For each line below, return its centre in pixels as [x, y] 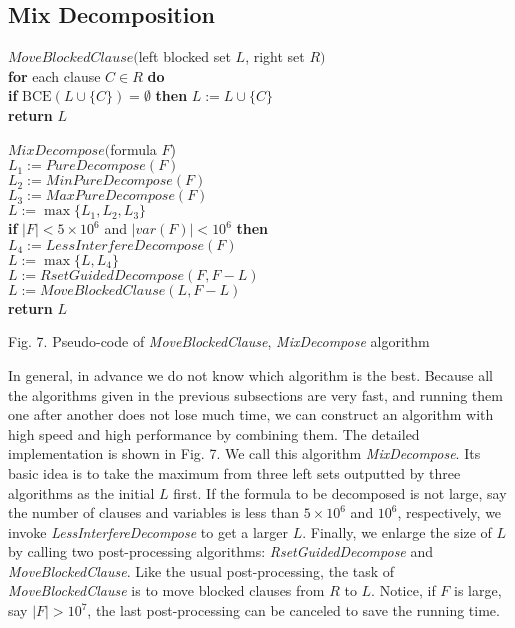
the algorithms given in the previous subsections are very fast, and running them [255, 394]
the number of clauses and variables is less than [154, 512]
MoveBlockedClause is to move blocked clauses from [166, 590]
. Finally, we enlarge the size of [397, 531]
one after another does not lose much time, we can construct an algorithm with [251, 414]
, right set [275, 56]
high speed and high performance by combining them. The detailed [214, 433]
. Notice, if [403, 590]
